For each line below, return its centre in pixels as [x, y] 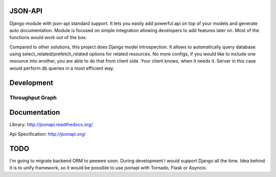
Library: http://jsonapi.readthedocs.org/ [51, 125]
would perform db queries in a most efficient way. [62, 68]
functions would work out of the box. [48, 38]
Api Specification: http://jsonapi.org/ [48, 134]
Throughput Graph [33, 98]
